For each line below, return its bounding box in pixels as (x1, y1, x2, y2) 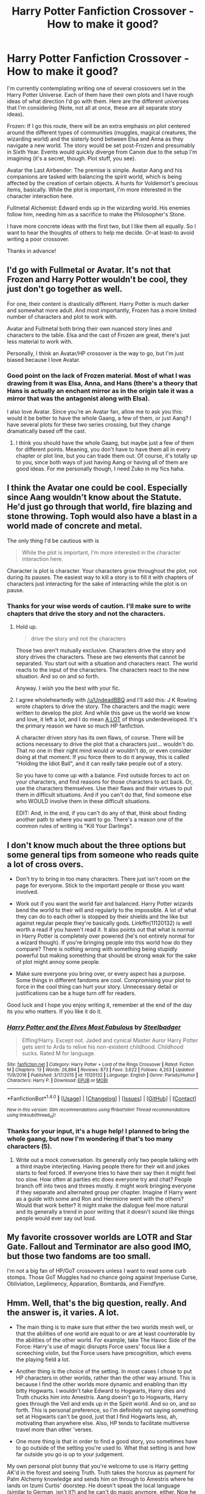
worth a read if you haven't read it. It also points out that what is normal (15, 926, 195, 933)
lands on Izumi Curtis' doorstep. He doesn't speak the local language (7, 1482, 180, 1489)
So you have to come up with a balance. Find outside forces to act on (15, 772, 190, 779)
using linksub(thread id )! (7, 1112, 56, 1119)
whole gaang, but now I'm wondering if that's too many (7, 1135, 173, 1143)
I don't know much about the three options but (7, 840, 186, 851)
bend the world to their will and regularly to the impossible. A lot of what (15, 906, 197, 913)
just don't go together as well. (7, 284, 123, 294)
